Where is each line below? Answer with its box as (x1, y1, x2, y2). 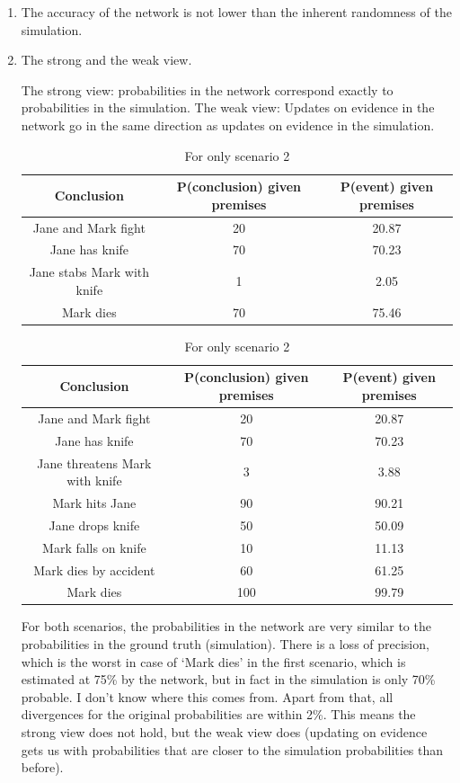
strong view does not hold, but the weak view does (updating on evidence (21, 723, 428, 741)
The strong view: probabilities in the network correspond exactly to (21, 80, 394, 99)
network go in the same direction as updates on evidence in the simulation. (21, 115, 435, 134)
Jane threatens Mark (37, 453, 152, 472)
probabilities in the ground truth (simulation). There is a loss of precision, (21, 635, 429, 654)
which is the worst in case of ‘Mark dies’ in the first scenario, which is (21, 652, 406, 671)
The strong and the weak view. (21, 50, 192, 69)
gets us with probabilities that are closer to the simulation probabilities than (21, 740, 444, 759)
